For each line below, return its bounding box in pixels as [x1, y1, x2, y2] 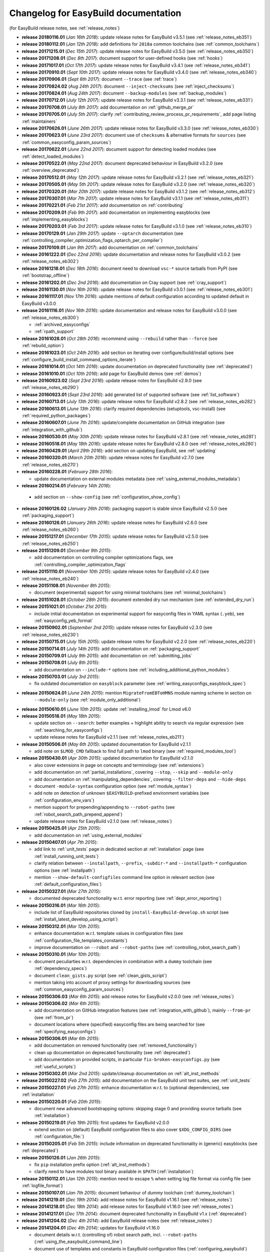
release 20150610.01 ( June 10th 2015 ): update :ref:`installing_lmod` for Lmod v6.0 [21, 706, 191, 712]
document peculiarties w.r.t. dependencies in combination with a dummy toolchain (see [34, 958, 212, 964]
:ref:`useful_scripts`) [34, 1063, 76, 1069]
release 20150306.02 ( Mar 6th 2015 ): [21, 1001, 101, 1007]
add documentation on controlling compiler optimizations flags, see [34, 554, 173, 560]
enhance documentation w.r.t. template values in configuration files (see [34, 930, 183, 936]
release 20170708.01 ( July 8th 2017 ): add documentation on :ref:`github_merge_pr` [21, 104, 194, 110]
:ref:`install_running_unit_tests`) [34, 853, 99, 859]
